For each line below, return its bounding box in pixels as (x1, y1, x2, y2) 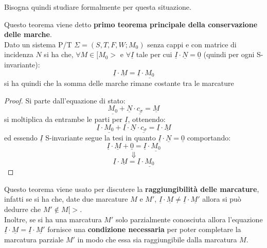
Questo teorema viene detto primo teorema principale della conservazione (4, 19, 258, 29)
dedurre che (4, 204, 41, 215)
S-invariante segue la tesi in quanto (45, 132, 156, 143)
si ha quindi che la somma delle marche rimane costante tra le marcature (4, 78, 234, 88)
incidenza (4, 49, 33, 60)
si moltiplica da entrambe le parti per (4, 114, 122, 125)
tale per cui (136, 49, 172, 60)
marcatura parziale (4, 234, 64, 244)
